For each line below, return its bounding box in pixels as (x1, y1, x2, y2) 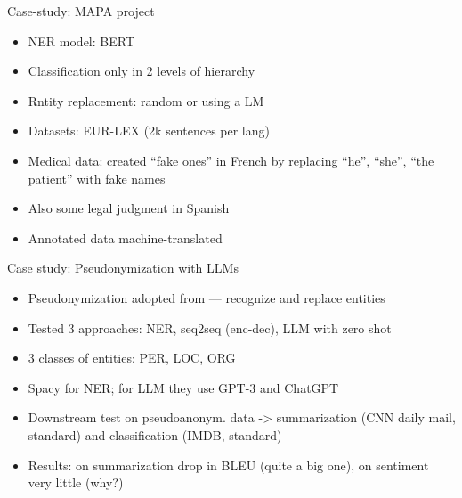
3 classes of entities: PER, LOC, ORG (28, 348, 236, 367)
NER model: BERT (28, 31, 134, 50)
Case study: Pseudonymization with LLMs (7, 258, 239, 277)
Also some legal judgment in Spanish (28, 199, 230, 217)
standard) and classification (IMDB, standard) (28, 425, 282, 444)
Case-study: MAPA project (7, 2, 155, 20)
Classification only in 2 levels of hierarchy (28, 61, 255, 80)
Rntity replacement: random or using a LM (28, 91, 264, 110)
